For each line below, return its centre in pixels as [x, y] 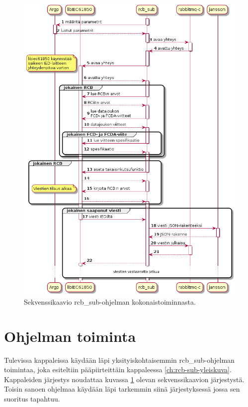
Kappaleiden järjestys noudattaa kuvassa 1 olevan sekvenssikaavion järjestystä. [124, 379]
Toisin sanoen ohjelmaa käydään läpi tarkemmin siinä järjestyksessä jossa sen [122, 389]
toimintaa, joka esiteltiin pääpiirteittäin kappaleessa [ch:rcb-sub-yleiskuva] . [118, 369]
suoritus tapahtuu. [32, 398]
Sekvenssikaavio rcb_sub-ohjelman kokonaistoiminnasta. [110, 301]
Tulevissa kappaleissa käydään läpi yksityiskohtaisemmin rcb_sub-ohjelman [119, 360]
